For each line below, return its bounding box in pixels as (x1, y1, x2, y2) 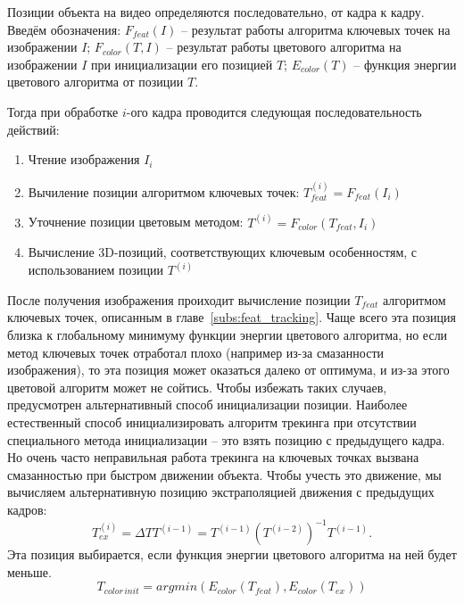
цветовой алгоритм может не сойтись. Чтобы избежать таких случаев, (7, 377, 387, 396)
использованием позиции (28, 260, 163, 279)
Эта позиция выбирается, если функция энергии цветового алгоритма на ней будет (7, 545, 457, 564)
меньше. (7, 562, 52, 581)
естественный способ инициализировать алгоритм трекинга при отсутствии (7, 412, 417, 431)
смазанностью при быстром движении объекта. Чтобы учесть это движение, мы (7, 465, 442, 483)
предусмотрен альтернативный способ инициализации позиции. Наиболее (7, 395, 408, 414)
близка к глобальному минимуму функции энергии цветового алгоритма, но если (7, 326, 448, 343)
